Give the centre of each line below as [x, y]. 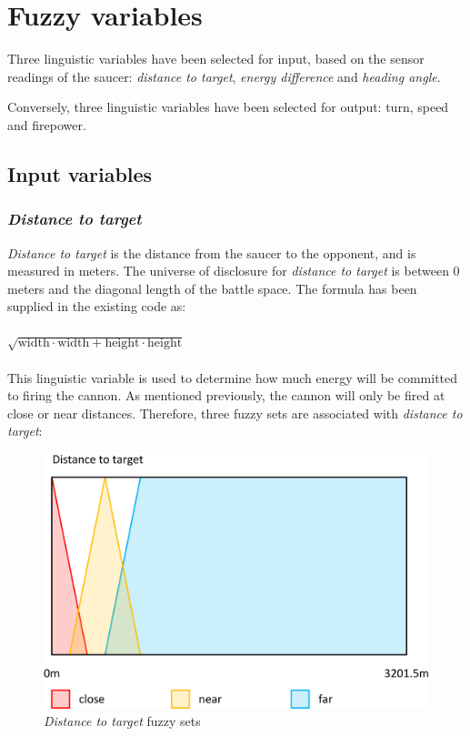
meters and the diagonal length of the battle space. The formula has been [212, 288]
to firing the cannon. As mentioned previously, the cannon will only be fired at [226, 395]
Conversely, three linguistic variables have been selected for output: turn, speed [228, 107]
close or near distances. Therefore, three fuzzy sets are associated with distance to [235, 413]
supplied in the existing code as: [97, 306]
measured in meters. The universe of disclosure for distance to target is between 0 [234, 271]
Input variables [80, 173]
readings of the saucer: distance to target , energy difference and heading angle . [224, 76]
